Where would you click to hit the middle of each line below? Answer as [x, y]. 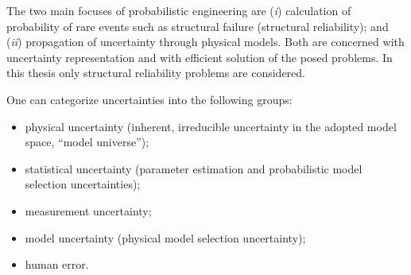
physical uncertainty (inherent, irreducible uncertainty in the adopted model [211, 126]
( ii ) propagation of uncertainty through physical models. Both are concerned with [205, 42]
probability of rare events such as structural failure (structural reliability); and [198, 26]
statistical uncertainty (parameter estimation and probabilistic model [194, 168]
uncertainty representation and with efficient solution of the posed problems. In [200, 57]
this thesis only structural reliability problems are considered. [156, 73]
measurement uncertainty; [88, 210]
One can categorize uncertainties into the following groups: [149, 99]
